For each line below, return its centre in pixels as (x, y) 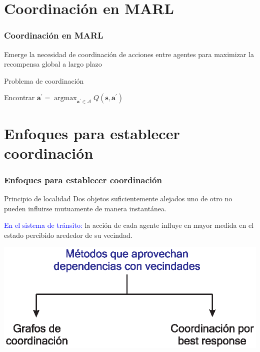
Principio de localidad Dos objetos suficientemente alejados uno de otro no (118, 199)
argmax (65, 98)
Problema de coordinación (44, 80)
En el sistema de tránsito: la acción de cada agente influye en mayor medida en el (129, 225)
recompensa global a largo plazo (53, 64)
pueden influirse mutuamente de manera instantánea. (85, 208)
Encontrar (19, 97)
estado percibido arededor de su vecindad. (68, 235)
